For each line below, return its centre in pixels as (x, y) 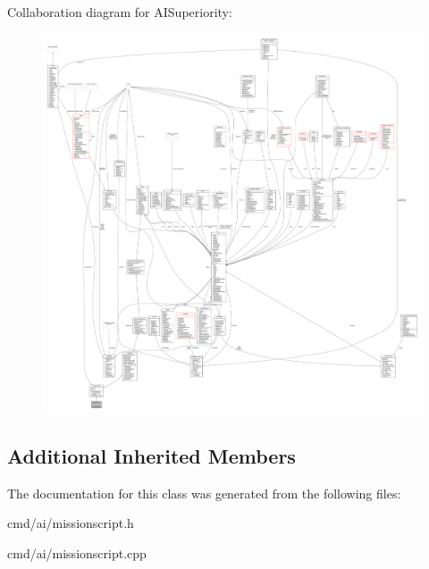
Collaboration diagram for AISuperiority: (120, 12)
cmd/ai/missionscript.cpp (77, 552)
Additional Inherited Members (151, 455)
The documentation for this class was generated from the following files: (204, 493)
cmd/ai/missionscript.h (71, 523)
